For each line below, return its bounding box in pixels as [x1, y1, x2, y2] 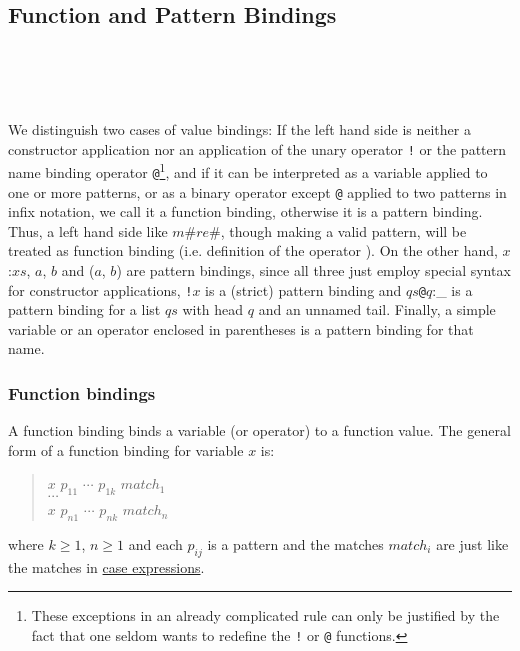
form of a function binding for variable [8, 439, 244, 460]
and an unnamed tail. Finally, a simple [258, 299, 496, 320]
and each [128, 534, 183, 555]
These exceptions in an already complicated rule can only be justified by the [31, 605, 500, 626]
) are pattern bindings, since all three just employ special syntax [116, 259, 511, 280]
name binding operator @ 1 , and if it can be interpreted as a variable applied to [8, 159, 488, 182]
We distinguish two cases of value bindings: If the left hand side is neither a [8, 118, 471, 139]
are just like [436, 534, 509, 555]
